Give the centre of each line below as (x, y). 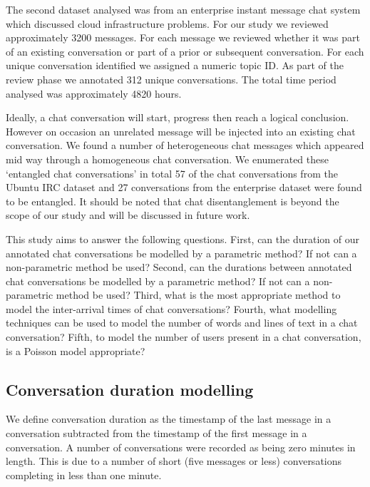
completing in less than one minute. (84, 475)
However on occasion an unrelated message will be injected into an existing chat (181, 131)
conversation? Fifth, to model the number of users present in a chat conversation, (184, 337)
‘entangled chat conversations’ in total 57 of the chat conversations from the (172, 173)
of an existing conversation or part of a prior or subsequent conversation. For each (185, 51)
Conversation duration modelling (130, 389)
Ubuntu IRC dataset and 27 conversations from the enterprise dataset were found (184, 187)
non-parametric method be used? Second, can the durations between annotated (179, 267)
